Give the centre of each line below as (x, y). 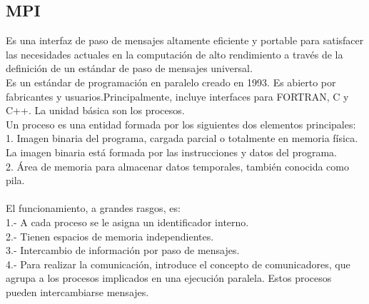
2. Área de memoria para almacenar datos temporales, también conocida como (177, 166)
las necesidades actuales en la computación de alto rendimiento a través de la (175, 54)
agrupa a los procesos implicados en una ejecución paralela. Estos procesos (169, 278)
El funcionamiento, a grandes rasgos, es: (93, 208)
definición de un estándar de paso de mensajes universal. (129, 68)
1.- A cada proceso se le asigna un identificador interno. (127, 222)
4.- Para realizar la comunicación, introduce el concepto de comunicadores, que (178, 264)
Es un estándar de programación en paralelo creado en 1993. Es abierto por (171, 82)
